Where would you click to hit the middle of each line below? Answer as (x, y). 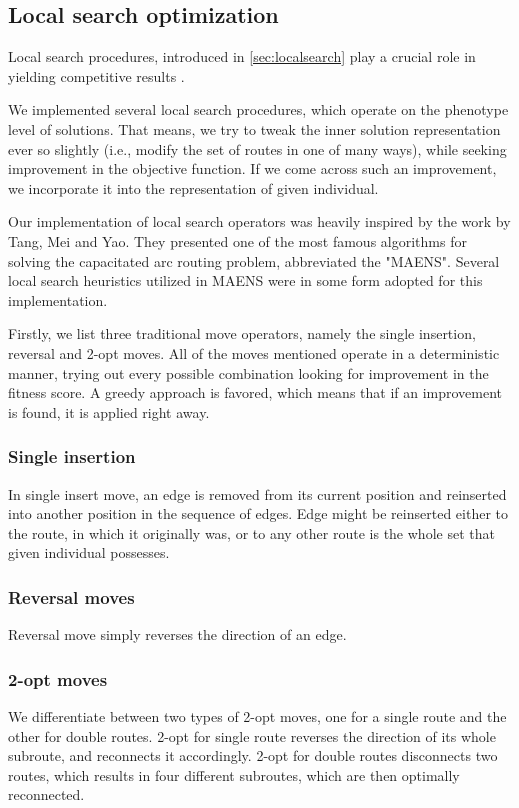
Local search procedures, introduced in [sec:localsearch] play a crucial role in (242, 56)
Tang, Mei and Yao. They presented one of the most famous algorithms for (237, 240)
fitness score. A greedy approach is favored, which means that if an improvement (255, 392)
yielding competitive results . (96, 75)
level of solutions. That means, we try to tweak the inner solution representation (254, 128)
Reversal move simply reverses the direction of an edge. (177, 634)
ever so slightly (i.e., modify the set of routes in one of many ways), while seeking (257, 148)
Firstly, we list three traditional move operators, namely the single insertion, (242, 333)
